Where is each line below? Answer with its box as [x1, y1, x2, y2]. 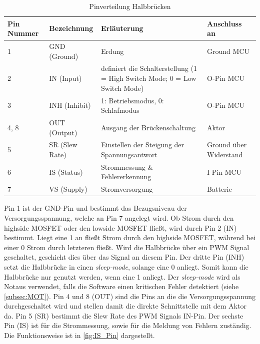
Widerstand [207, 149, 243, 159]
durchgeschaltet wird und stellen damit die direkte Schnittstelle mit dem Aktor [4, 301, 246, 311]
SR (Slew [49, 139, 77, 150]
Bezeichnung [49, 23, 93, 33]
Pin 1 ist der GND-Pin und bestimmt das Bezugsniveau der [4, 203, 187, 213]
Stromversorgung [101, 184, 153, 194]
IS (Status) [49, 166, 83, 177]
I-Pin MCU [207, 166, 242, 177]
